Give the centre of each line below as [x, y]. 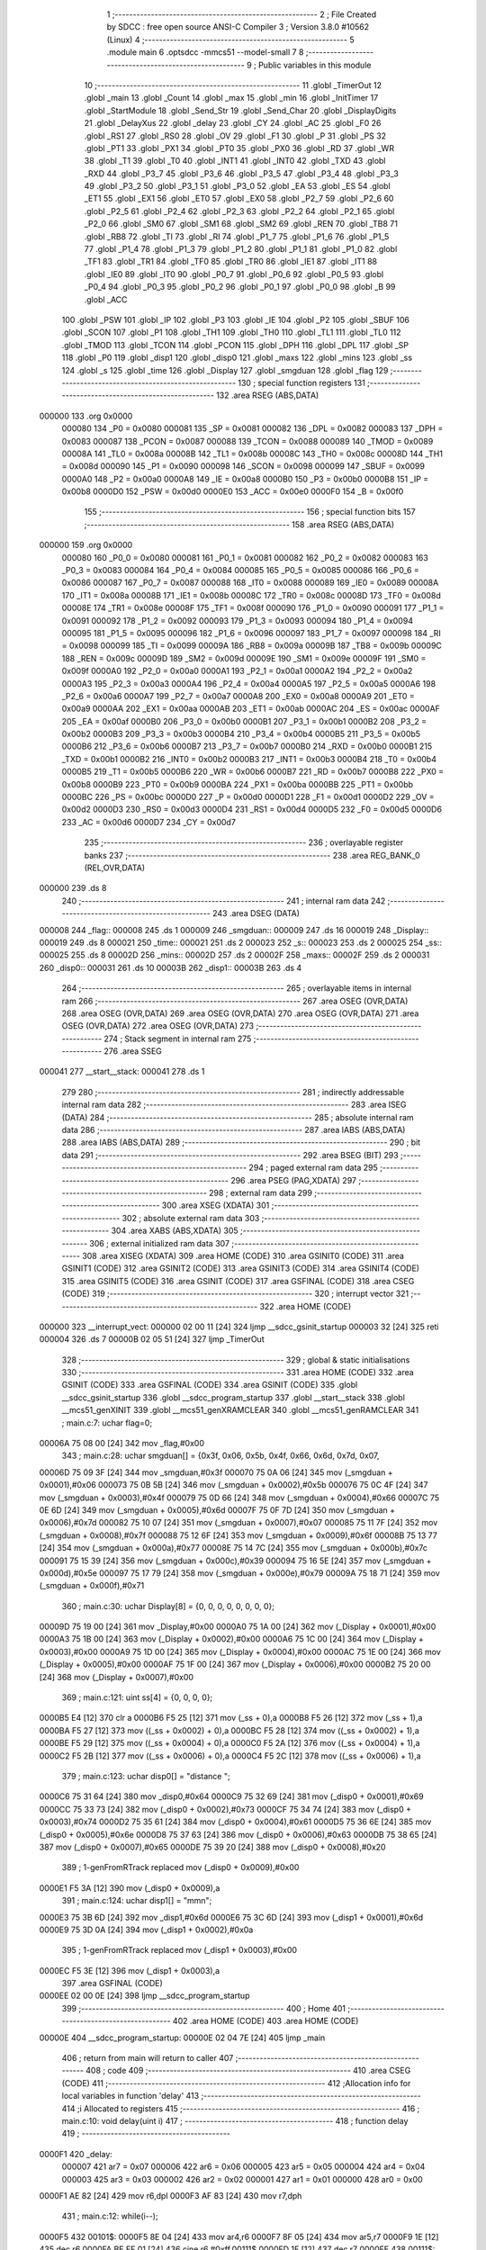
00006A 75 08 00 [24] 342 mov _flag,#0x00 [121, 1444]
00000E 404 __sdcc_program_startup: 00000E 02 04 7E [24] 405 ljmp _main [182, 2038]
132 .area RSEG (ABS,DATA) [268, 395]
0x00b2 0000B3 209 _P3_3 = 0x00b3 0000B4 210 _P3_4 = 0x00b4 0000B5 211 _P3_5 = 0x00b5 [241, 734]
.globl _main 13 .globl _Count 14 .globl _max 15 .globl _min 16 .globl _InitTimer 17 [231, 98]
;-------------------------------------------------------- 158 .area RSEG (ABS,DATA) [239, 524]
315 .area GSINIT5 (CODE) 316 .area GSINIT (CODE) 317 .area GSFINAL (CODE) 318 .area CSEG [238, 1281]
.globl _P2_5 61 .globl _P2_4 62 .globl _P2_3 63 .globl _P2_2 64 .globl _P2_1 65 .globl [239, 211]
